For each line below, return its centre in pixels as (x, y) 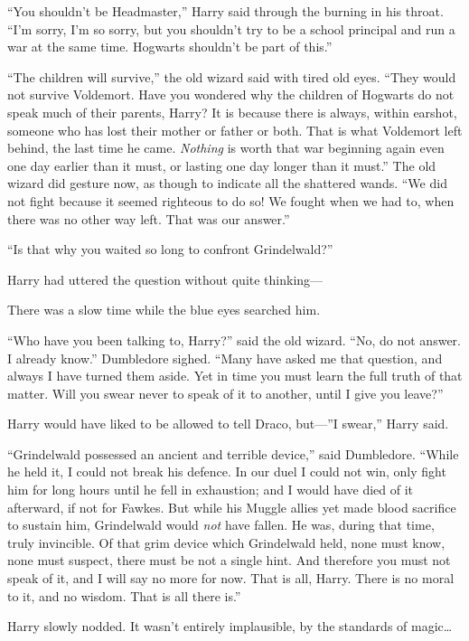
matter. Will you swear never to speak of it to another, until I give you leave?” (225, 393)
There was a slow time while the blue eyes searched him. (164, 310)
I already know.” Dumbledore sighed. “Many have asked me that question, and (225, 358)
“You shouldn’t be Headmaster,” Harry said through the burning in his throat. (225, 11)
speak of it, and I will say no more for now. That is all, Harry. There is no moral (231, 578)
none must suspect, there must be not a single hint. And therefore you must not (229, 560)
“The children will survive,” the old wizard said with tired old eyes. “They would (232, 76)
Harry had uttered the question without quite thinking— (165, 279)
